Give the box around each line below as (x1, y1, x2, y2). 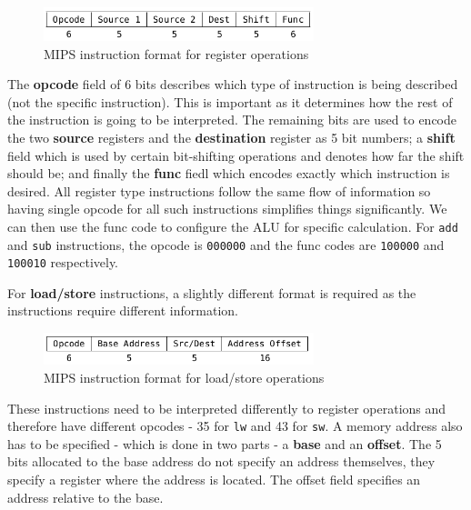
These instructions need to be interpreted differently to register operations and (7, 398, 446, 417)
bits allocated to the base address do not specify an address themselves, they (7, 452, 436, 471)
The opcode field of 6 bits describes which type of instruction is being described (7, 75, 458, 94)
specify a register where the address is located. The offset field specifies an (7, 469, 421, 488)
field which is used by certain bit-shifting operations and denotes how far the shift (7, 145, 465, 165)
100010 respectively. (7, 253, 119, 272)
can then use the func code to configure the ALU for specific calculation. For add (7, 216, 458, 235)
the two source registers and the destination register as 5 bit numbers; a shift (7, 127, 456, 146)
